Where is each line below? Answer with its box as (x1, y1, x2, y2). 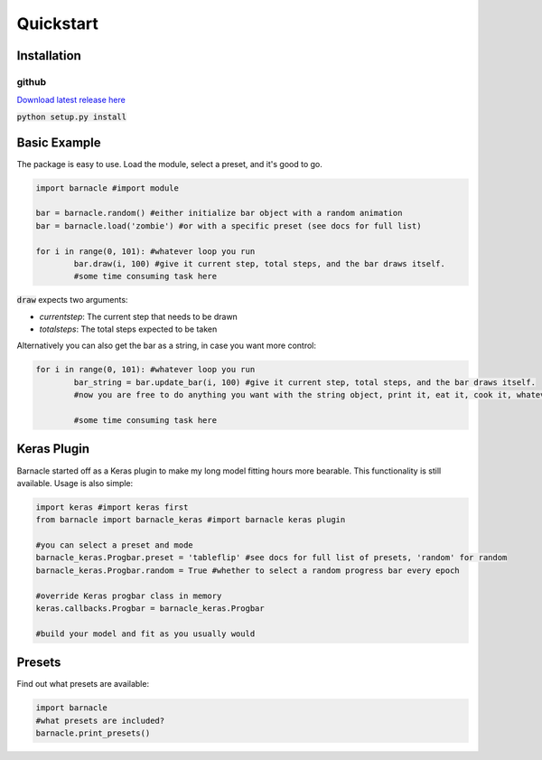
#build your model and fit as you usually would (35, 628, 256, 639)
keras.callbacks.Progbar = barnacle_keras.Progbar (35, 604, 266, 614)
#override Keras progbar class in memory (35, 590, 222, 601)
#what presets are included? (35, 715, 165, 726)
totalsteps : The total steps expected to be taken (39, 324, 218, 334)
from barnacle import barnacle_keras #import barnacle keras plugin (35, 515, 346, 525)
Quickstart (16, 14, 99, 33)
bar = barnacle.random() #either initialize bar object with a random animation (35, 208, 403, 219)
